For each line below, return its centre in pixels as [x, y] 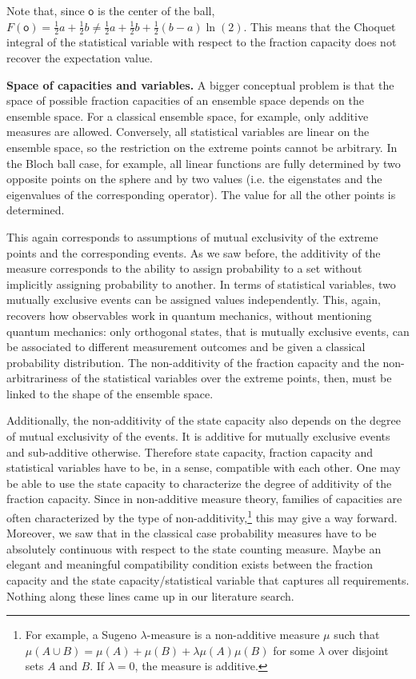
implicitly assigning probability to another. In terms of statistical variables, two [201, 284]
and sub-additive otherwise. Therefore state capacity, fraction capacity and [190, 451]
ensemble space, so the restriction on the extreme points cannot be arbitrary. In [202, 147]
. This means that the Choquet [320, 26]
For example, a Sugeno [81, 635]
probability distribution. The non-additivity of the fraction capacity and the [193, 362]
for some [294, 650]
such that [357, 635]
